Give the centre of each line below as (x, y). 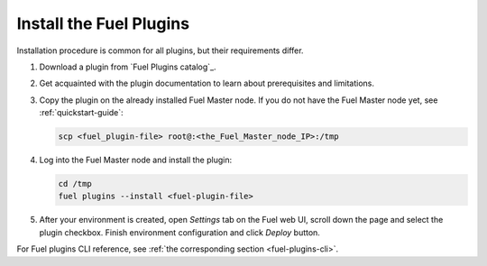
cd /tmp (75, 184)
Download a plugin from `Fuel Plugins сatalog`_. (128, 67)
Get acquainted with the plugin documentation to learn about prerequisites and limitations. (207, 83)
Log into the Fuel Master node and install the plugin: (136, 160)
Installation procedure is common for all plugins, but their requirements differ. (160, 50)
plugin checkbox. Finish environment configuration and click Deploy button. (179, 232)
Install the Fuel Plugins (103, 23)
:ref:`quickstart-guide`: (81, 113)
